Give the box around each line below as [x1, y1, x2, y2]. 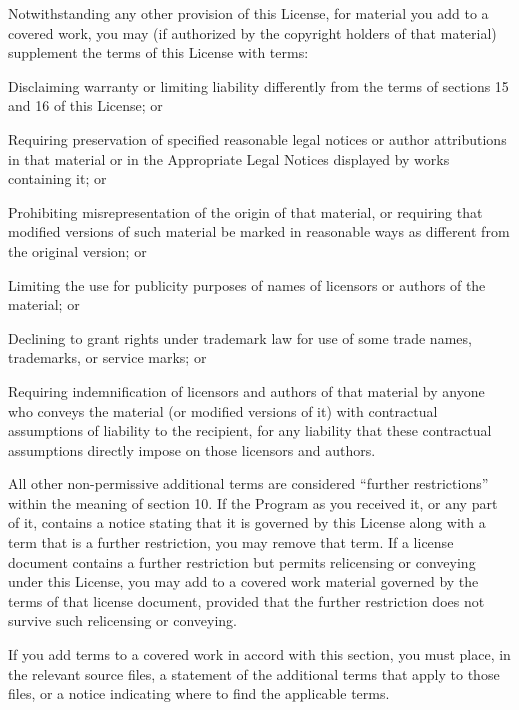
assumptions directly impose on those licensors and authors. [8, 439, 376, 460]
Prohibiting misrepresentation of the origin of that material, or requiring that [8, 201, 483, 222]
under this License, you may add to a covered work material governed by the [8, 571, 479, 592]
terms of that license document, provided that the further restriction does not [8, 590, 485, 611]
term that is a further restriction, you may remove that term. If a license [8, 532, 454, 553]
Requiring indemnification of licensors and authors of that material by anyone [8, 380, 485, 401]
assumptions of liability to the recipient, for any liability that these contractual [8, 420, 492, 441]
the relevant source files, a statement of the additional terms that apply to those [8, 663, 500, 684]
